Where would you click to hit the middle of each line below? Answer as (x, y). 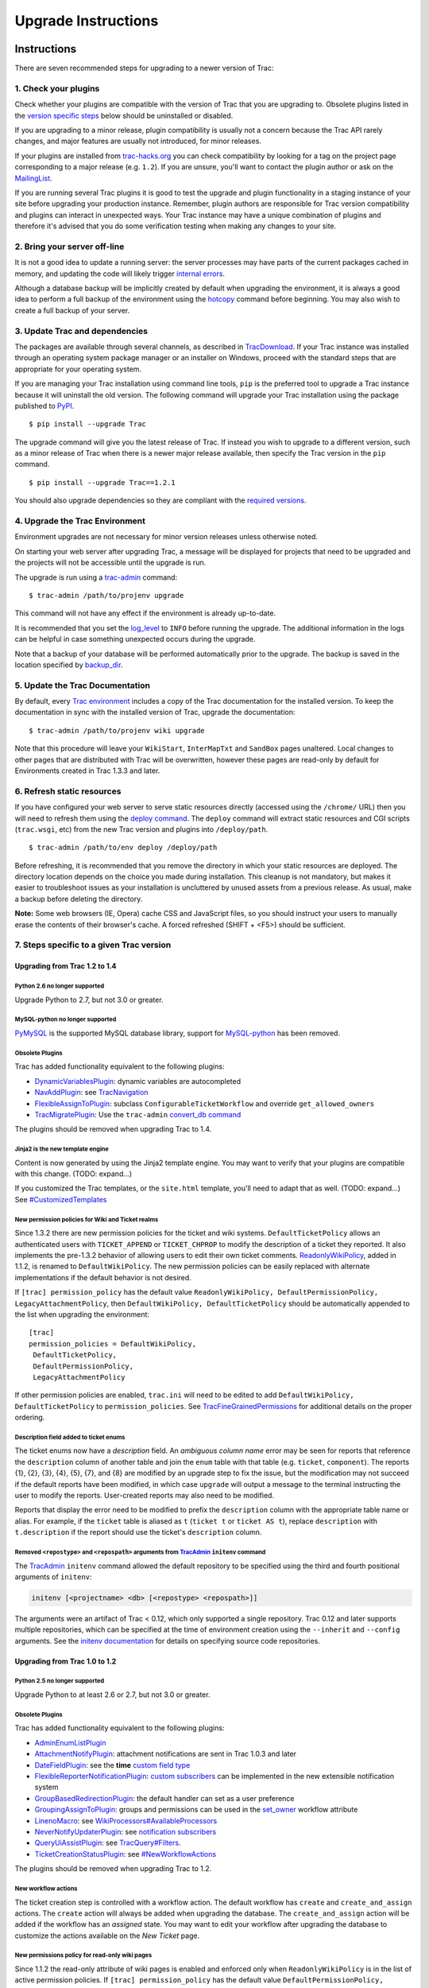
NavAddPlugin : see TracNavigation (91, 1093)
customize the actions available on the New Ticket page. (107, 1936)
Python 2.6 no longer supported (60, 986)
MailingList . (33, 178)
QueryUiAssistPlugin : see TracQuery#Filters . (108, 1843)
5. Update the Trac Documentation (83, 685)
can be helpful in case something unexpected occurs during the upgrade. (135, 639)
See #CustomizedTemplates (61, 1199)
